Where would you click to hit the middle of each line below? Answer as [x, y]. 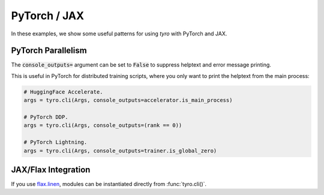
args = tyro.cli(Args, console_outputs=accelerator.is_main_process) [128, 100]
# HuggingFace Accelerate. [63, 92]
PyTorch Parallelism [49, 51]
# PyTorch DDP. [46, 117]
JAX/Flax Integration [51, 169]
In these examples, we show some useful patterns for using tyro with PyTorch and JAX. [119, 34]
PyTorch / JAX [47, 16]
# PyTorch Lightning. [55, 142]
